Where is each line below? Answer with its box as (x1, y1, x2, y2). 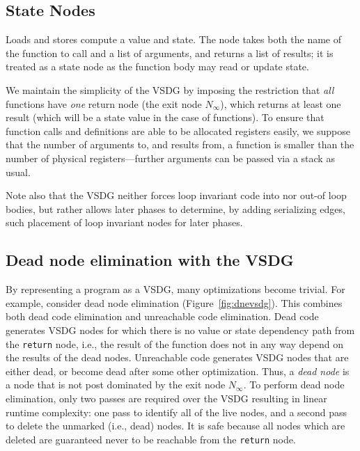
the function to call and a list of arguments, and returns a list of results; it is (6, 45, 334, 60)
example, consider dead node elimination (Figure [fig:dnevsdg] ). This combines (6, 295, 343, 310)
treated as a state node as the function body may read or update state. (6, 59, 309, 74)
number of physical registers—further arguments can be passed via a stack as (6, 150, 335, 165)
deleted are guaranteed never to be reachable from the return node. (6, 432, 296, 446)
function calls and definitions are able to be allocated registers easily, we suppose (6, 123, 350, 138)
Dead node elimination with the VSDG (6, 249, 294, 271)
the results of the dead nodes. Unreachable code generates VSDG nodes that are (6, 350, 349, 365)
